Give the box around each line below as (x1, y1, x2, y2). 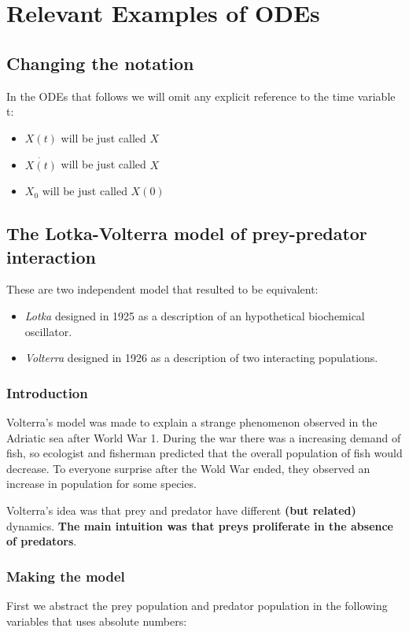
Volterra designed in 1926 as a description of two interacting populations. (24, 349, 378, 366)
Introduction (6, 383, 88, 402)
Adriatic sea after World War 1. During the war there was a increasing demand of (6, 429, 401, 445)
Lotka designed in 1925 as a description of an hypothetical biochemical (24, 307, 365, 323)
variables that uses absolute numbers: (6, 612, 187, 629)
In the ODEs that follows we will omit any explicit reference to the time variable (6, 87, 396, 104)
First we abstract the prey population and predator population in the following (6, 597, 388, 613)
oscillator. (24, 323, 72, 339)
